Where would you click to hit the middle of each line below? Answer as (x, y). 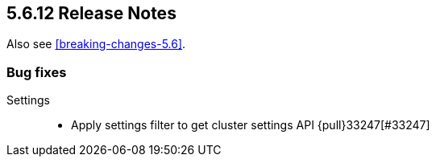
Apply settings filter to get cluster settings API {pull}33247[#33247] (251, 125)
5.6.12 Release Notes (91, 13)
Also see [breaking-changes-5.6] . (96, 44)
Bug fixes (37, 72)
